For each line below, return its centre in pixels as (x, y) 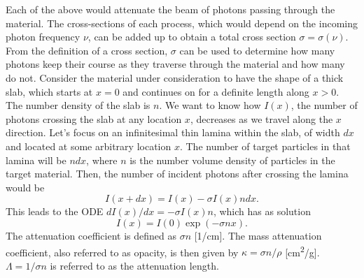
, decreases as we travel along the (261, 118)
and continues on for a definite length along (216, 91)
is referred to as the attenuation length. (134, 265)
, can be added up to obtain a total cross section (192, 37)
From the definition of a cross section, (87, 50)
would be (25, 187)
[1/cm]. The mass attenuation (258, 235)
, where (102, 160)
